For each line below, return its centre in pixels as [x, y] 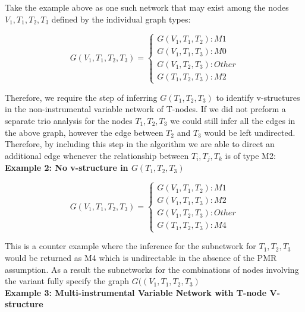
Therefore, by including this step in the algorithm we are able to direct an [140, 144]
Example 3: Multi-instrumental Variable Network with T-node [136, 292]
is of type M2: [250, 155]
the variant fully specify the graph [67, 281]
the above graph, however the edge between [84, 132]
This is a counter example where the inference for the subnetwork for [131, 246]
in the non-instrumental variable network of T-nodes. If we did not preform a [145, 109]
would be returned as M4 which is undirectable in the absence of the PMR [141, 258]
